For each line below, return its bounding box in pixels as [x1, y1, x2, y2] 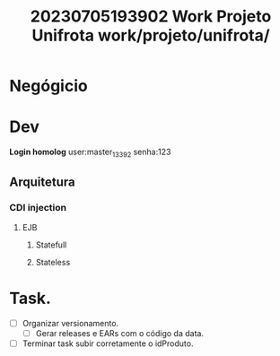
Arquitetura [9, 175, 75, 190]
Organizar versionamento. [22, 317, 119, 328]
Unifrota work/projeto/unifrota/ [31, 25, 271, 46]
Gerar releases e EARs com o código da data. [35, 327, 205, 338]
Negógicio [9, 76, 88, 96]
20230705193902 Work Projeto [30, 6, 272, 27]
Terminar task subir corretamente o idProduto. [22, 338, 194, 349]
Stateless [35, 256, 71, 267]
